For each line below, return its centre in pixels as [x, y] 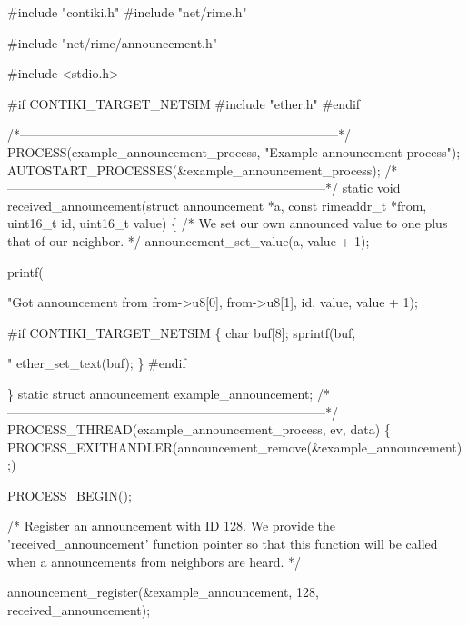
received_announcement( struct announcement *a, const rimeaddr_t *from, [217, 205]
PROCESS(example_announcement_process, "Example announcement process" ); [234, 151]
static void [371, 188]
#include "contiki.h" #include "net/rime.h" [127, 12]
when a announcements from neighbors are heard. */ [154, 561]
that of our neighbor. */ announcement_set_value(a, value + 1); [189, 240]
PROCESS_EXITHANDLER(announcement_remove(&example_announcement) [235, 447]
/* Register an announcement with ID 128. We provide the [172, 526]
